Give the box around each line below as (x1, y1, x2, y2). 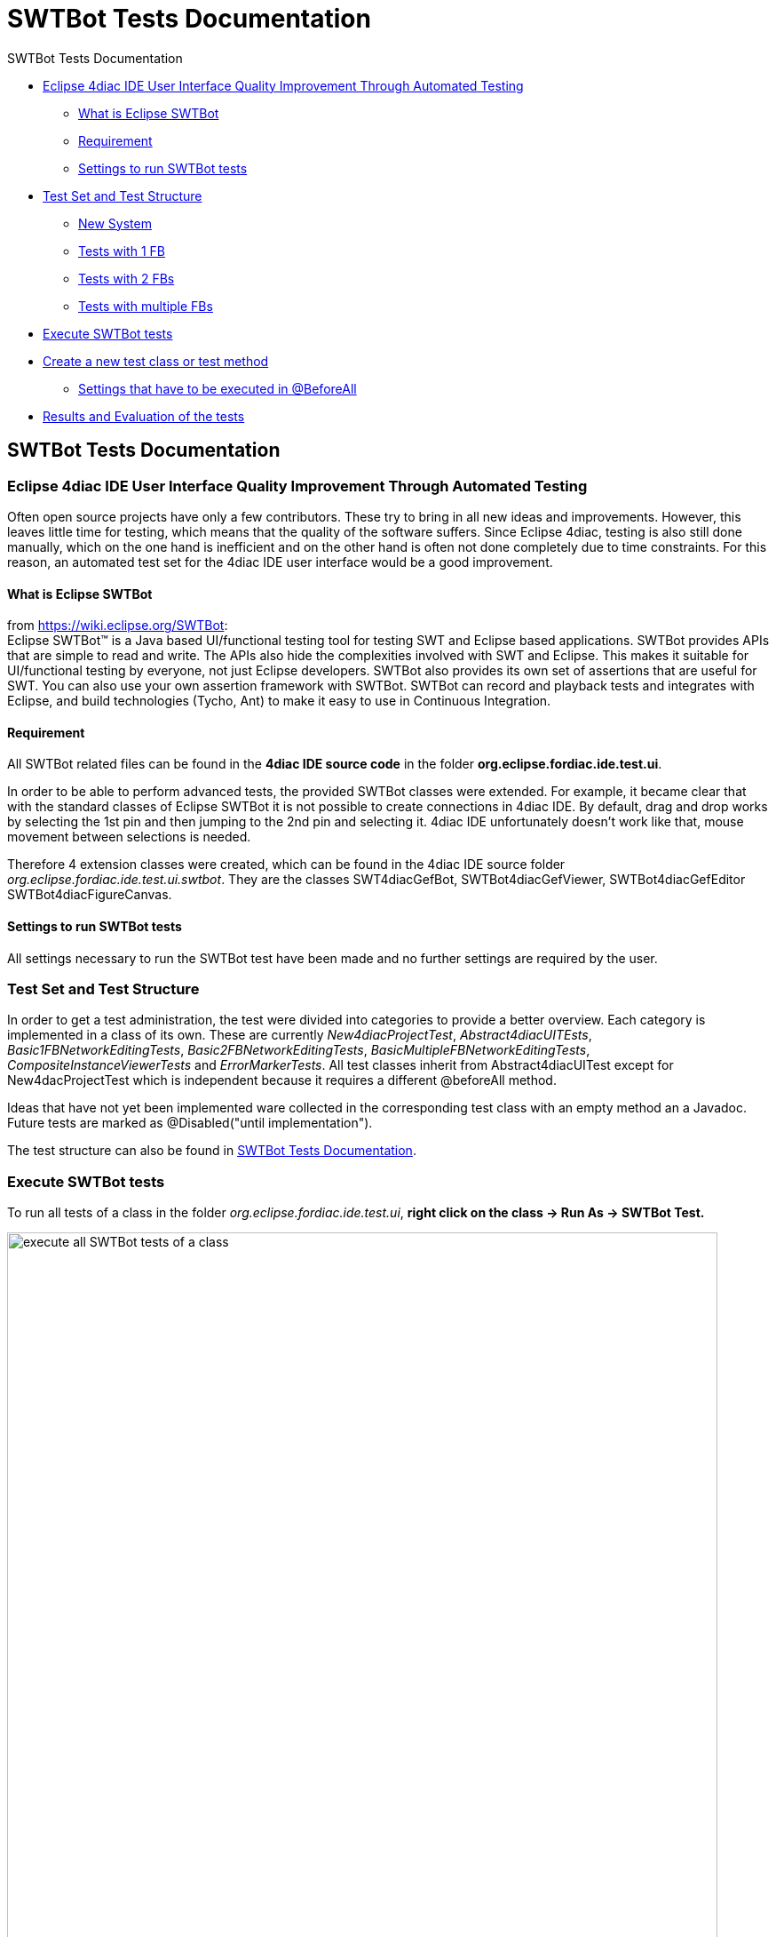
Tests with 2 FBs (78, 270, 175, 286)
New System (78, 215, 152, 231)
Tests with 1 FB (78, 243, 165, 259)
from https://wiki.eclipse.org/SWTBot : (7, 618, 228, 634)
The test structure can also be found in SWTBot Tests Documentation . (7, 1143, 416, 1159)
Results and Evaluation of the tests (43, 408, 245, 424)
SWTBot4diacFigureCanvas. (7, 887, 172, 903)
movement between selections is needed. (7, 829, 251, 845)
